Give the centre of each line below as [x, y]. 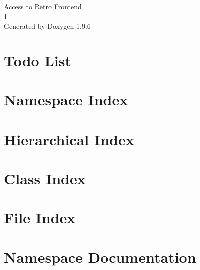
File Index [40, 218]
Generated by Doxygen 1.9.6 [47, 26]
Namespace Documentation [100, 257]
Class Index [45, 178]
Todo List [38, 60]
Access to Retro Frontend [43, 6]
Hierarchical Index [69, 139]
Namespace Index [66, 100]
